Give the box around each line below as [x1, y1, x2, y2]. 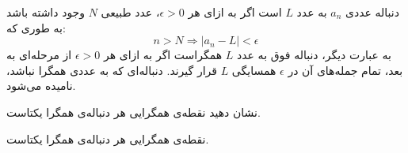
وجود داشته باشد [6, 4, 86, 20]
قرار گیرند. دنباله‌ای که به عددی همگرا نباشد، [6, 62, 217, 78]
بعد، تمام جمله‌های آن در [288, 62, 403, 78]
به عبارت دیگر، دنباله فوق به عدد [237, 47, 391, 63]
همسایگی [231, 62, 276, 78]
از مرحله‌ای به [6, 47, 72, 63]
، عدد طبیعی [101, 4, 160, 20]
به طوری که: [6, 19, 66, 35]
